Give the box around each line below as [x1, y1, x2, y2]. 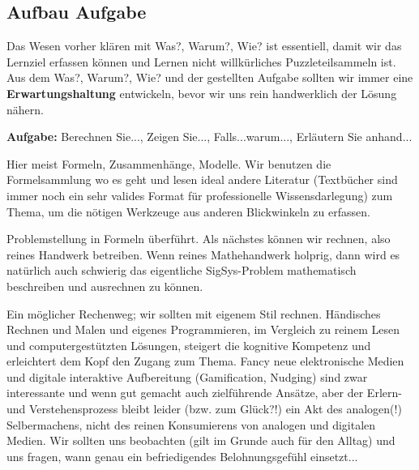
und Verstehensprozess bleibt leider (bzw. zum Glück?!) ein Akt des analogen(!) [6, 400, 402, 417]
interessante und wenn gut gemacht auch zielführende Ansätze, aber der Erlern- [6, 384, 402, 401]
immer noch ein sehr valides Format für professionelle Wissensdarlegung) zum [6, 186, 393, 203]
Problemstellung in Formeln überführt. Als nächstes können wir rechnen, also [6, 230, 391, 247]
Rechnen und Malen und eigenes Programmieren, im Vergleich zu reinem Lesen [6, 321, 400, 338]
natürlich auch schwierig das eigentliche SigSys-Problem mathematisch [6, 262, 357, 279]
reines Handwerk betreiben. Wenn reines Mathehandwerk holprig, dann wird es [6, 246, 400, 263]
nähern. [6, 100, 44, 117]
